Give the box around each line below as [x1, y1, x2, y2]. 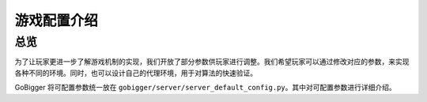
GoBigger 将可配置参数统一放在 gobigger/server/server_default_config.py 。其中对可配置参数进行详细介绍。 [14, 83, 397, 93]
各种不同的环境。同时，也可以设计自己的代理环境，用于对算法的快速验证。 [14, 68, 257, 77]
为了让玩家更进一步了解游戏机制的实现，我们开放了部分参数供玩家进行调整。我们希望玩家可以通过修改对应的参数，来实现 [14, 57, 410, 66]
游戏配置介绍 [14, 12, 99, 29]
